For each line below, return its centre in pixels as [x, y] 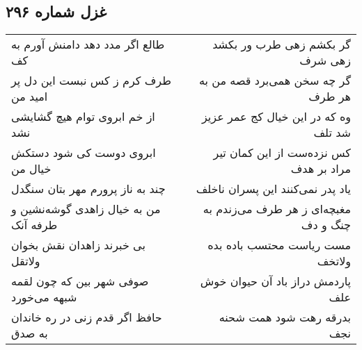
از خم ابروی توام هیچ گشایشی [83, 117]
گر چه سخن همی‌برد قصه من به [275, 81]
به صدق [30, 333]
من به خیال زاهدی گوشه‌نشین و [86, 209]
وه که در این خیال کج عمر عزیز [276, 117]
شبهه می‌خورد [44, 297]
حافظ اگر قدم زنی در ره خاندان [87, 317]
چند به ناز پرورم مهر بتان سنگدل [88, 189]
